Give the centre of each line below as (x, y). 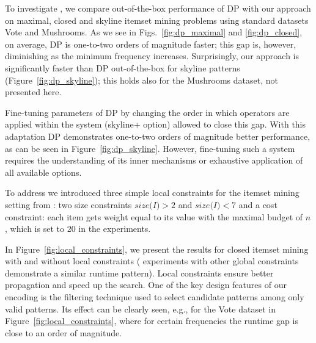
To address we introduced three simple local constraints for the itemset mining (152, 193)
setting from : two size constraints (68, 204)
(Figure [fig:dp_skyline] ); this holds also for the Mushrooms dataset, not (141, 80)
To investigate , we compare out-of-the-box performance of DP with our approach (158, 8)
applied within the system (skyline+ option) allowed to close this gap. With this (156, 124)
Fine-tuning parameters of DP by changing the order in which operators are (147, 112)
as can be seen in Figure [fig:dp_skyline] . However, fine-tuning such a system (150, 148)
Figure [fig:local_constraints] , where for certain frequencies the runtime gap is (152, 321)
